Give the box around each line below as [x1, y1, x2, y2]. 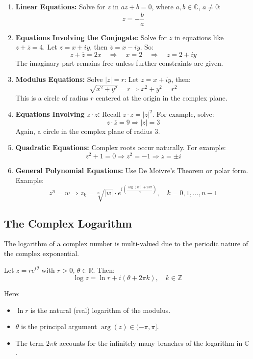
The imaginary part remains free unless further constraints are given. [15, 57, 223, 68]
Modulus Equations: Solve [15, 74, 103, 84]
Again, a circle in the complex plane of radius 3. [15, 126, 160, 136]
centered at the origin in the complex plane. [96, 92, 228, 103]
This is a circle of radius [15, 92, 88, 103]
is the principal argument [21, 321, 97, 332]
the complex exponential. [4, 248, 79, 258]
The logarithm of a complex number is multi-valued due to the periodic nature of [4, 238, 249, 249]
